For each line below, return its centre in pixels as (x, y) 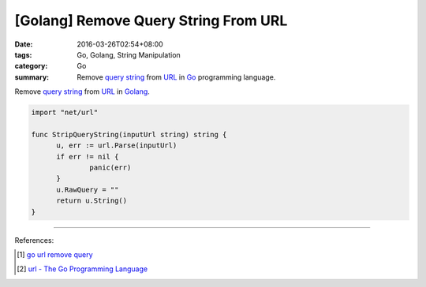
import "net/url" (65, 113)
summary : (32, 77)
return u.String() (92, 201)
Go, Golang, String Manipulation (129, 54)
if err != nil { (88, 157)
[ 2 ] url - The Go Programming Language (82, 269)
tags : (23, 54)
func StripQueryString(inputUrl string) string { (129, 134)
